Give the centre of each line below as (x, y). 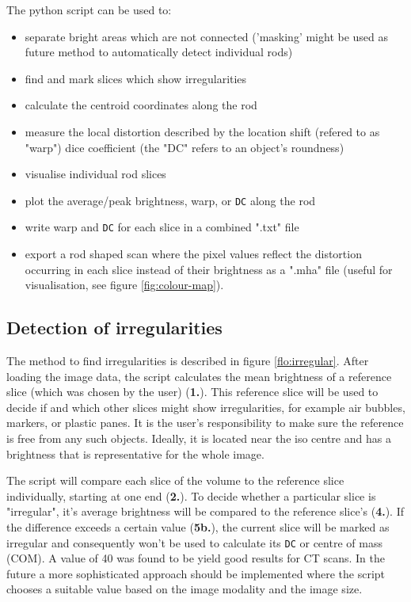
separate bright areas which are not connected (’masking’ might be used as (207, 36)
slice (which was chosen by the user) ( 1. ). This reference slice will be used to (192, 392)
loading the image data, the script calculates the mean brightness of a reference (199, 376)
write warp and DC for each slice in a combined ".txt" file (162, 227)
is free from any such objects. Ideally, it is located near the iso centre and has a (199, 438)
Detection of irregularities (114, 328)
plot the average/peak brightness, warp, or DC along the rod (170, 200)
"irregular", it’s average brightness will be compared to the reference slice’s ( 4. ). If (205, 511)
